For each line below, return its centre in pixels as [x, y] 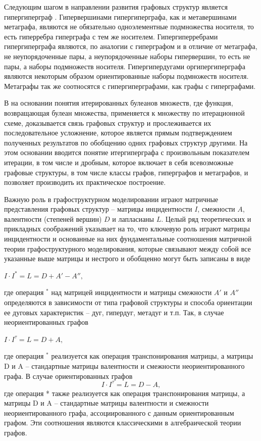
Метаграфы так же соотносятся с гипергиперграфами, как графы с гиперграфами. [130, 86]
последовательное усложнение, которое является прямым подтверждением [118, 133]
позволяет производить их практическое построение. [85, 182]
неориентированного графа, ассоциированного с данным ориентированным [119, 412]
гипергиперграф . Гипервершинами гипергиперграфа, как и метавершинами [120, 16]
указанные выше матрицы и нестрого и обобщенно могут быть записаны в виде [127, 258]
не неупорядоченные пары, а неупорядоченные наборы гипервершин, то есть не [127, 56]
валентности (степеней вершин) [53, 218]
